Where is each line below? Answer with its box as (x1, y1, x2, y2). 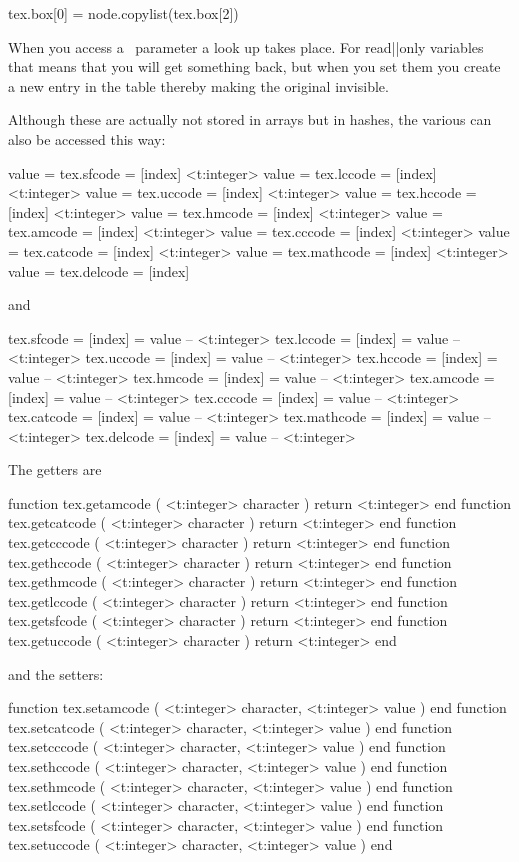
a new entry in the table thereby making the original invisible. (8, 75, 389, 96)
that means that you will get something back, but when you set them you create (8, 56, 501, 77)
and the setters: (8, 663, 104, 684)
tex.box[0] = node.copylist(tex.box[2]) (8, 3, 239, 23)
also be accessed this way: (8, 128, 166, 149)
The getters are (8, 459, 102, 480)
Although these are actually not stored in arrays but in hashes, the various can (8, 109, 492, 130)
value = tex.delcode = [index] (8, 260, 190, 281)
